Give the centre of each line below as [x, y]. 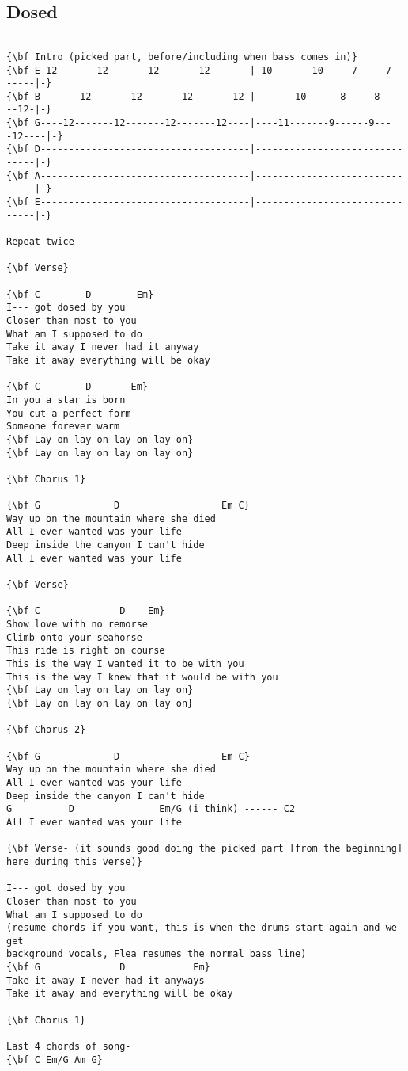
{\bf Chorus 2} [46, 730]
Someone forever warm [63, 427]
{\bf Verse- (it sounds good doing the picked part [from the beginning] [205, 849]
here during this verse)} [74, 861]
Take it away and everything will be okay [120, 994]
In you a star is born [66, 400]
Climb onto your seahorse [74, 637]
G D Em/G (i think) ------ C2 [151, 809]
